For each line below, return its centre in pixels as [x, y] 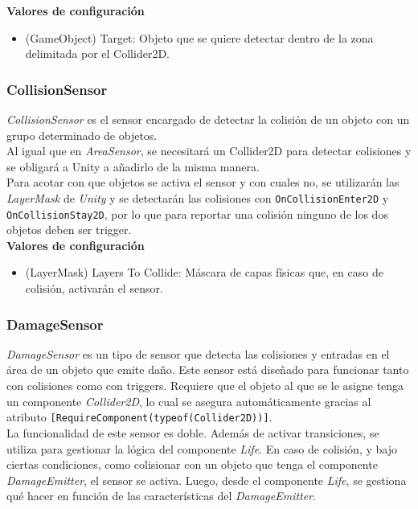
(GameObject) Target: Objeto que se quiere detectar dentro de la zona [199, 37]
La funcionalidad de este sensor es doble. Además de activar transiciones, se [193, 432]
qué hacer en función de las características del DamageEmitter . [161, 496]
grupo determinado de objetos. [82, 135]
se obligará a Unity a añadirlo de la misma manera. [133, 166]
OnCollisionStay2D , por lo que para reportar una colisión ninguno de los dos [197, 213]
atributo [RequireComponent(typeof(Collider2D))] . [139, 417]
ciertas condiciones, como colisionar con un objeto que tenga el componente [192, 464]
